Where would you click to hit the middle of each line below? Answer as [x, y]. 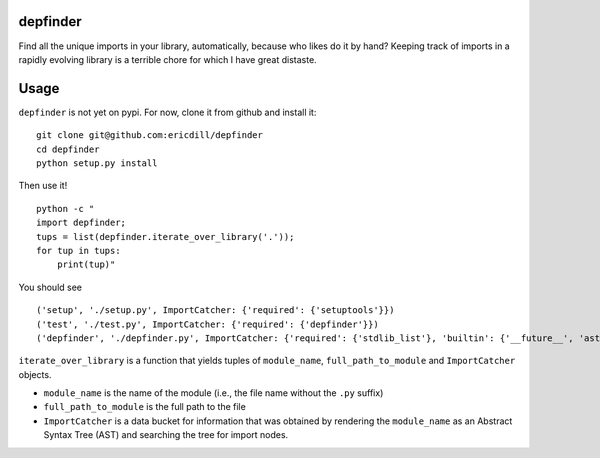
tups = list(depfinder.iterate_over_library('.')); [165, 236]
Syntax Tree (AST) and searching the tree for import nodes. [166, 435]
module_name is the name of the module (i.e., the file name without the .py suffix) [213, 393]
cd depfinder [68, 149]
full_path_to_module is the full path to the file [145, 407]
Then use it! [43, 186]
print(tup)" [86, 264]
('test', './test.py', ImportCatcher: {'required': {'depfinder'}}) [207, 324]
